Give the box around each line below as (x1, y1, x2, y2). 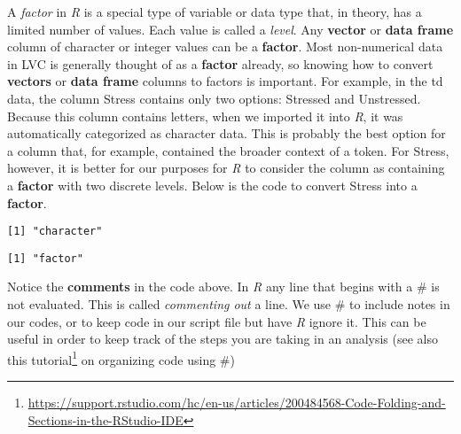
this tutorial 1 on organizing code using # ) (7, 347, 235, 368)
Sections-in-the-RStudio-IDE (27, 410, 184, 429)
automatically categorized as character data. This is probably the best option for (7, 124, 446, 143)
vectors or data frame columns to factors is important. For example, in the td (7, 72, 443, 90)
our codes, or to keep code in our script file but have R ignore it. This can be (7, 312, 426, 330)
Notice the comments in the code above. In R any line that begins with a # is (7, 277, 440, 296)
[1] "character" (7, 225, 103, 238)
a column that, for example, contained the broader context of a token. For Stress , (7, 141, 449, 159)
